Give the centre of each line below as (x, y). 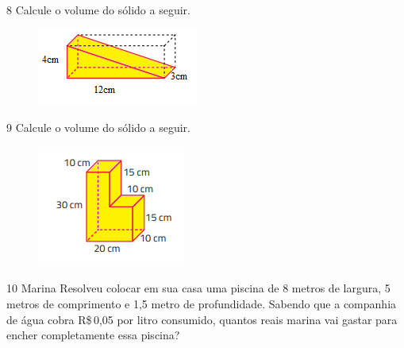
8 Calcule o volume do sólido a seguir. (98, 10)
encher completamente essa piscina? (93, 335)
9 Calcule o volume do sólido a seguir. (98, 128)
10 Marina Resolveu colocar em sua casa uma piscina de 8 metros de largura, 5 (198, 288)
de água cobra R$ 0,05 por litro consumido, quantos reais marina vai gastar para (202, 319)
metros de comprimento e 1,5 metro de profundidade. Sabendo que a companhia (202, 303)
